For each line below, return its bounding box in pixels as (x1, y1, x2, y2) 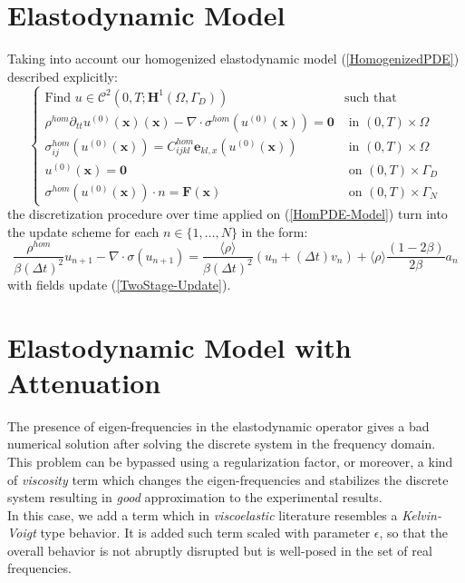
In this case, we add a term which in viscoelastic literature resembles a (7, 505, 398, 524)
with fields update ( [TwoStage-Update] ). (7, 274, 231, 293)
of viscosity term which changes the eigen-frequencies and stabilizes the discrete (7, 469, 449, 489)
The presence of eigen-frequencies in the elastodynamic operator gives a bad (7, 416, 430, 435)
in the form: (241, 222, 308, 241)
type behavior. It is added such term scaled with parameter (40, 523, 371, 542)
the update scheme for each (7, 222, 160, 241)
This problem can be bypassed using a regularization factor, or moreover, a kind (7, 451, 453, 470)
